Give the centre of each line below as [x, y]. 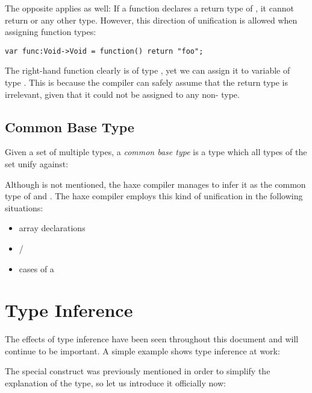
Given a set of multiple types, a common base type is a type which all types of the [156, 152]
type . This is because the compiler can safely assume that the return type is [146, 82]
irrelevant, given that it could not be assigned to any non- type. [122, 94]
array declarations [52, 228]
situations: [24, 207]
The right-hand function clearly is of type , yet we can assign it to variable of [148, 70]
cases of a [36, 268]
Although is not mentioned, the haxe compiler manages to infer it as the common [155, 184]
